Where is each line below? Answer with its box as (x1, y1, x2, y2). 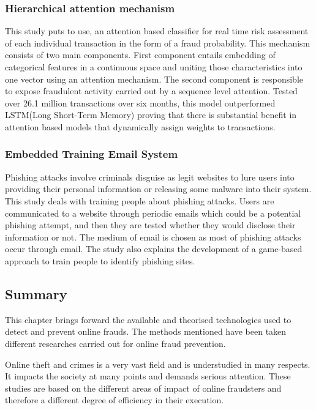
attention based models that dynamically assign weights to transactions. (5, 120, 276, 133)
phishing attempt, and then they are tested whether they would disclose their (5, 218, 296, 231)
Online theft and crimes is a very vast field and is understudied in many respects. (5, 357, 310, 370)
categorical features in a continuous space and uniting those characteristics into (5, 61, 303, 73)
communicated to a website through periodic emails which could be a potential (5, 206, 301, 219)
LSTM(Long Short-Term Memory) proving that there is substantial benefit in (5, 108, 297, 121)
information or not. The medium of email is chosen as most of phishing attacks (5, 230, 301, 243)
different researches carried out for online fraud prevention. (5, 337, 226, 349)
